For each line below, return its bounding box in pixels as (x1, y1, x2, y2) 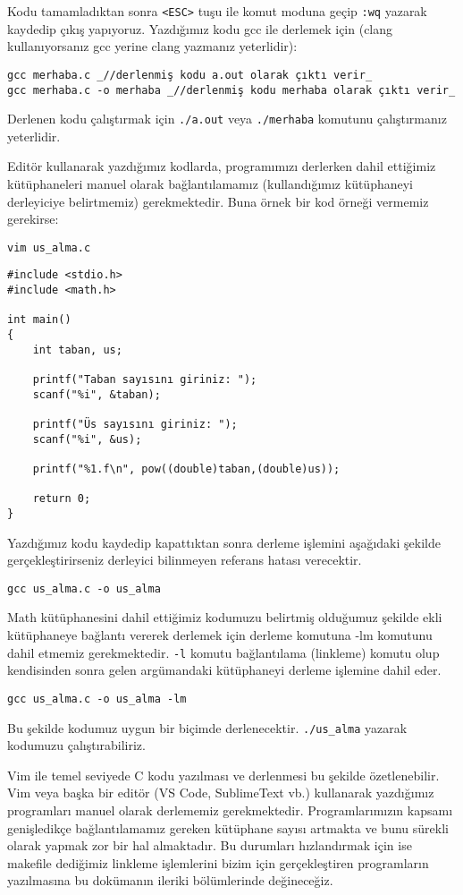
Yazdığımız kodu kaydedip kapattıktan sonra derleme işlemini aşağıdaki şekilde (7, 533, 441, 551)
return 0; (32, 492, 91, 506)
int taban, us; (32, 343, 122, 356)
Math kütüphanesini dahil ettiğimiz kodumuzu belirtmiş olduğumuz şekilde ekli (7, 608, 442, 626)
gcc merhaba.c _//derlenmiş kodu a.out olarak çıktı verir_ (7, 68, 373, 81)
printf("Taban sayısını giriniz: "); (32, 373, 257, 387)
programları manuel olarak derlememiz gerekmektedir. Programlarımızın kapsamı (7, 800, 453, 819)
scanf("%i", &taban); (32, 388, 161, 401)
